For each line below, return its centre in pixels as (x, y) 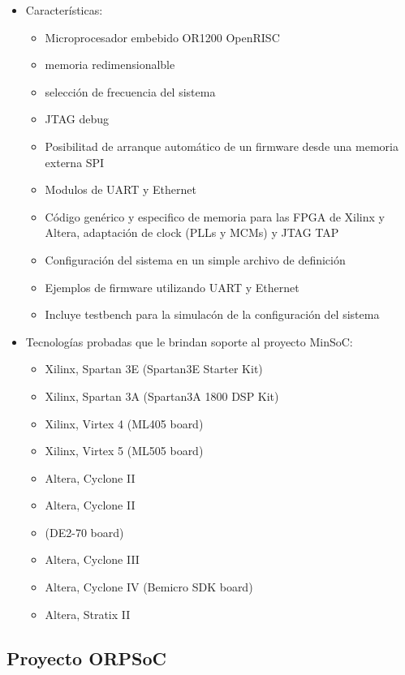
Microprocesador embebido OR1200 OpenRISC (162, 37)
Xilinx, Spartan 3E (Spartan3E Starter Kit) (154, 369)
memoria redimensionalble (110, 64)
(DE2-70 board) (84, 532)
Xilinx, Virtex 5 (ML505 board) (124, 451)
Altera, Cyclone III (92, 559)
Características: (64, 10)
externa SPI (75, 162)
